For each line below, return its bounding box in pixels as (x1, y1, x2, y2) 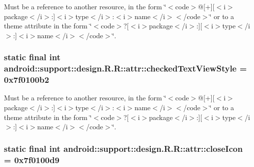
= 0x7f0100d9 (4, 153, 59, 166)
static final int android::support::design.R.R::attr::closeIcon (4, 142, 243, 154)
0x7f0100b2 (4, 73, 49, 86)
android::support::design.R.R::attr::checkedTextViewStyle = (4, 62, 247, 74)
